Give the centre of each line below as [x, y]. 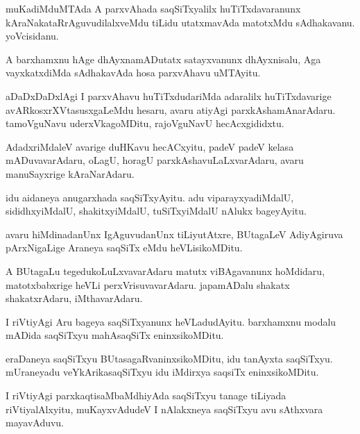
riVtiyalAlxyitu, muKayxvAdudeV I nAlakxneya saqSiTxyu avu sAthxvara [164, 409]
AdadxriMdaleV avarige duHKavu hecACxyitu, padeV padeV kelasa [150, 146]
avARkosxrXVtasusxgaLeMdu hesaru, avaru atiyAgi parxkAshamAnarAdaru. [171, 109]
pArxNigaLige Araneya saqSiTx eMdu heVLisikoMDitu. [124, 248]
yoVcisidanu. [32, 36]
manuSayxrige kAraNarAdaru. [70, 173]
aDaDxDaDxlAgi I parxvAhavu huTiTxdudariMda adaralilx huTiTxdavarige [169, 95]
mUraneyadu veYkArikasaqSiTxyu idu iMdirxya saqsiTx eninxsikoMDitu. [162, 372]
